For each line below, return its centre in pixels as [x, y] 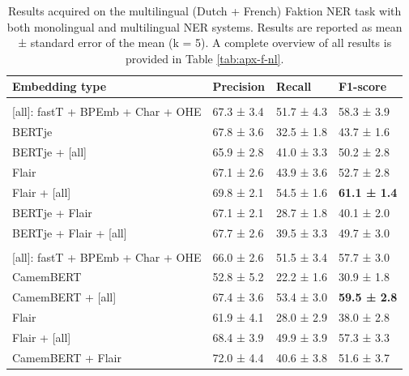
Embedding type [60, 86]
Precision [239, 86]
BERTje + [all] [49, 152]
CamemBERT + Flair [67, 357]
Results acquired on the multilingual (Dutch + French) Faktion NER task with [205, 11]
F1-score [362, 86]
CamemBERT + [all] [64, 297]
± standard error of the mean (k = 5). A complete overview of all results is [205, 43]
